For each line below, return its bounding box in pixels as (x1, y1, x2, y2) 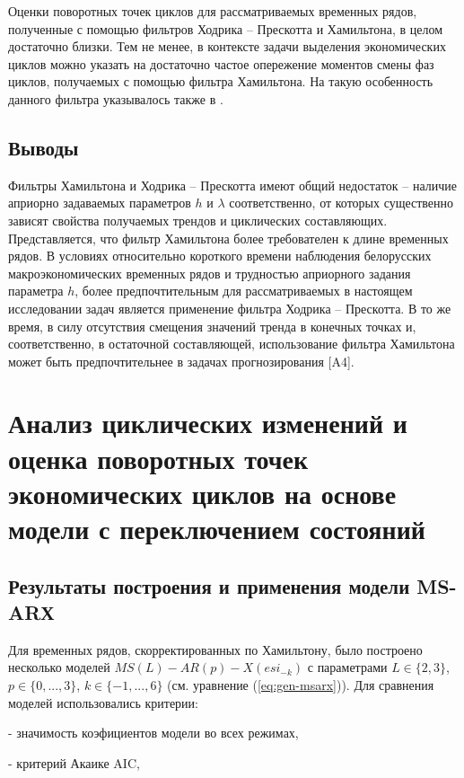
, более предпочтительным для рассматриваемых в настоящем (74, 281, 413, 300)
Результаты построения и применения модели (8, 571, 410, 599)
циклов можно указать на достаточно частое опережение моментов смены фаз (8, 54, 434, 73)
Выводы (8, 133, 79, 161)
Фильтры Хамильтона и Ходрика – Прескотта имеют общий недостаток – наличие (8, 175, 457, 194)
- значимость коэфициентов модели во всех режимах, (8, 723, 299, 742)
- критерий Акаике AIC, (8, 753, 140, 772)
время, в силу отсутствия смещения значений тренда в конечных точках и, (8, 316, 416, 335)
